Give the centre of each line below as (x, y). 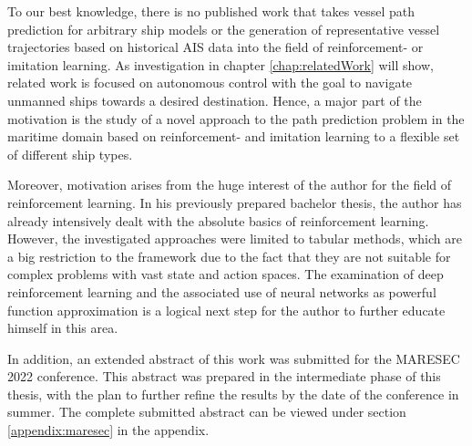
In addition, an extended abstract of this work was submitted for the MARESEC (234, 358)
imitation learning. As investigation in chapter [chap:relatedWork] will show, (221, 64)
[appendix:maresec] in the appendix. (108, 430)
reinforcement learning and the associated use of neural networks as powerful (222, 291)
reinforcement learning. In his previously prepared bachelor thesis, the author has (235, 202)
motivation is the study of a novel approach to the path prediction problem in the (236, 118)
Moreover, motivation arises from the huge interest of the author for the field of (230, 185)
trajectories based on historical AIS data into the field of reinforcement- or (215, 47)
